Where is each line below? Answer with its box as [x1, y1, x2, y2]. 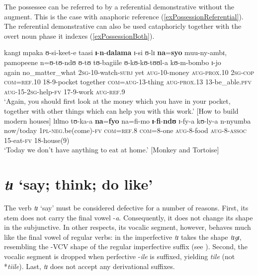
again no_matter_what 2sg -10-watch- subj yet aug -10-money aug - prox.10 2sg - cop [4, 67, 255, 77]
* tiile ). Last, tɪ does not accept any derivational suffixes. [4, 261, 175, 271]
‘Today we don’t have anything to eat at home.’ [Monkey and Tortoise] [4, 144, 219, 155]
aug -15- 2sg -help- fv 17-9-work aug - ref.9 [4, 86, 125, 96]
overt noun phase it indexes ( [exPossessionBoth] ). [4, 30, 155, 41]
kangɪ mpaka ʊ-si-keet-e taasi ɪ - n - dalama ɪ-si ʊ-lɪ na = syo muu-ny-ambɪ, [4, 47, 227, 58]
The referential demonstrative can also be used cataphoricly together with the [4, 21, 242, 31]
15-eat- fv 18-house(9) [4, 135, 70, 145]
